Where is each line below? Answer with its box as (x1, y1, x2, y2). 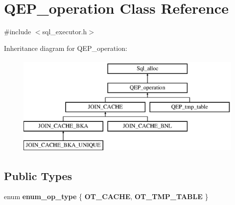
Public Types (4, 168, 72, 183)
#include (4, 26, 31, 37)
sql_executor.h (42, 26, 87, 37)
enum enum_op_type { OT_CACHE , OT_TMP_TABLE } (4, 191, 209, 202)
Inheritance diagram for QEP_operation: (4, 43, 127, 53)
